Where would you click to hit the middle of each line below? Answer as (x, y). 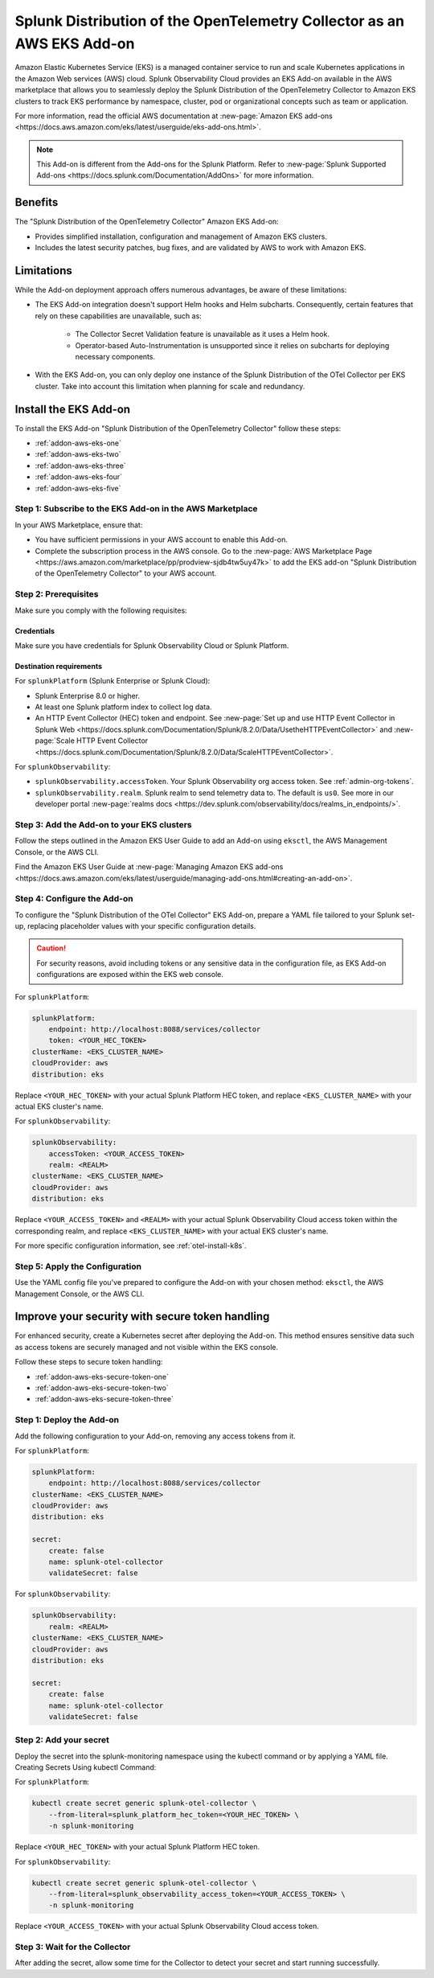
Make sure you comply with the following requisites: (101, 610)
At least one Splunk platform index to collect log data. (123, 707)
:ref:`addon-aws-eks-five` (78, 488)
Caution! (51, 948)
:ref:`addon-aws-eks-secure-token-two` (102, 1388)
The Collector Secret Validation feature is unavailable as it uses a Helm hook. (202, 334)
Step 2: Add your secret (62, 1740)
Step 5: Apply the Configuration (78, 1266)
